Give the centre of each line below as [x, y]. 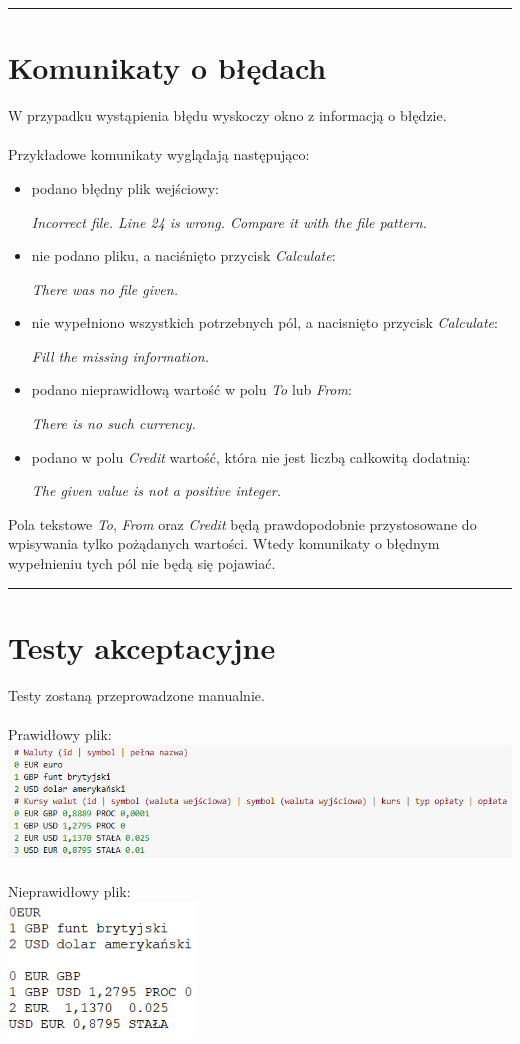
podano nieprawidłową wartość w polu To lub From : [191, 389]
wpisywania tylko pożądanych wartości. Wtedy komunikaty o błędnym [224, 543]
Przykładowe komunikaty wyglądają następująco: [159, 154]
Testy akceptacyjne [142, 646]
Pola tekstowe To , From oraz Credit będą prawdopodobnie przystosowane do [242, 523]
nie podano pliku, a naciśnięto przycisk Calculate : [183, 255]
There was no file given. [104, 288]
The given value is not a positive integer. [156, 490]
